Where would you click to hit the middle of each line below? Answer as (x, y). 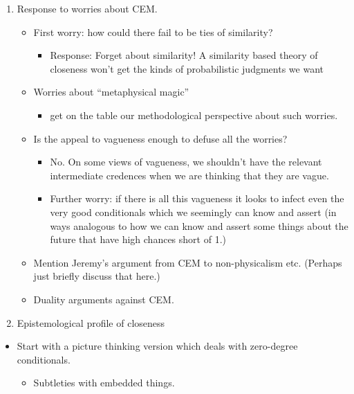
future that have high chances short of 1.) (138, 239)
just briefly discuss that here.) (97, 276)
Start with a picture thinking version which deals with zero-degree (157, 346)
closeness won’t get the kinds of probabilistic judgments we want (187, 68)
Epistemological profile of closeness (91, 322)
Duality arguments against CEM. (104, 299)
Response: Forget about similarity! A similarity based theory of (184, 55)
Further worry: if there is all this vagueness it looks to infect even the (197, 198)
